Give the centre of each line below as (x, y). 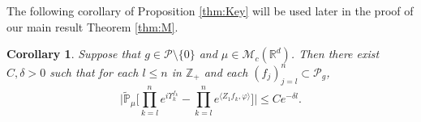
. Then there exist (335, 54)
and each (226, 72)
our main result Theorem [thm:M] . (92, 26)
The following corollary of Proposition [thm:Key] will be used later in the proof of (210, 11)
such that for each (94, 72)
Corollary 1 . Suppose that (74, 54)
